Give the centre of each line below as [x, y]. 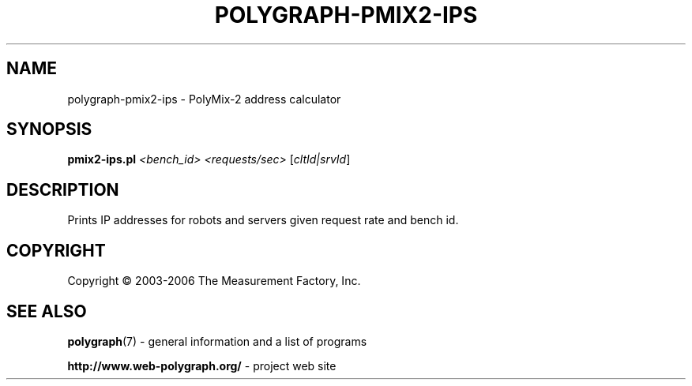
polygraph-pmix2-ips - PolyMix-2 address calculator [204, 99]
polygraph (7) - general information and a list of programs [217, 341]
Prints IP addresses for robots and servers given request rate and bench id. [263, 220]
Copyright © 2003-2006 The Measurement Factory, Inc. [214, 281]
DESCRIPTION [63, 189]
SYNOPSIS [49, 129]
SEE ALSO [47, 311]
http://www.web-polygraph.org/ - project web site [202, 365]
